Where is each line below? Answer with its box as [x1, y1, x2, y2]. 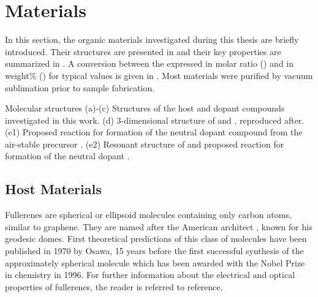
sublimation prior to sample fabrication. [5, 81, 155, 94]
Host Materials [5, 179, 102, 198]
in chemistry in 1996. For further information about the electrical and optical [5, 268, 295, 281]
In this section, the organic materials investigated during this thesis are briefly [5, 33, 299, 46]
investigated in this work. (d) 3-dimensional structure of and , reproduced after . [5, 113, 305, 126]
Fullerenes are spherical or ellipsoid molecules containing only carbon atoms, [5, 208, 292, 221]
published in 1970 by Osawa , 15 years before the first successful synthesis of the [5, 244, 304, 257]
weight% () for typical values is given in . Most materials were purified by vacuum [5, 69, 313, 81]
